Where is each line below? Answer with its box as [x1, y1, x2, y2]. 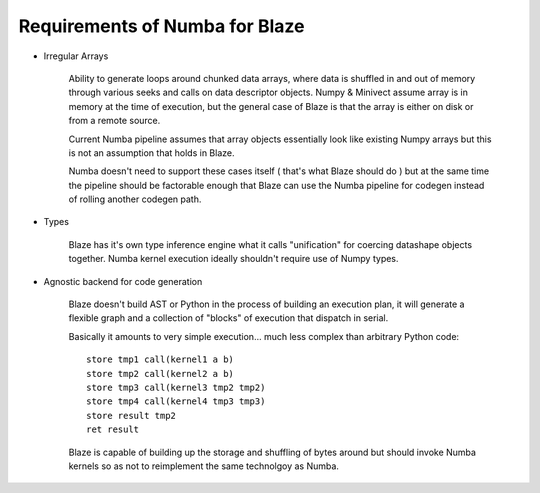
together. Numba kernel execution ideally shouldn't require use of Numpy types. [68, 253, 399, 265]
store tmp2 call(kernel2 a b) [86, 368, 235, 379]
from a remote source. [68, 115, 161, 127]
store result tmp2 [86, 410, 177, 421]
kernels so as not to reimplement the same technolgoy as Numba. [68, 460, 340, 472]
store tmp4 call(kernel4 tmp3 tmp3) [86, 396, 266, 407]
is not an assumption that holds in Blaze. [68, 146, 235, 159]
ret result [86, 424, 140, 435]
